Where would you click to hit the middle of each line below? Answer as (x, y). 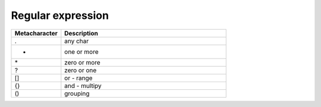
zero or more (82, 62)
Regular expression (60, 15)
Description (81, 33)
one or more (81, 51)
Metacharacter (36, 33)
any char (77, 41)
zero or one (81, 70)
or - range (78, 78)
